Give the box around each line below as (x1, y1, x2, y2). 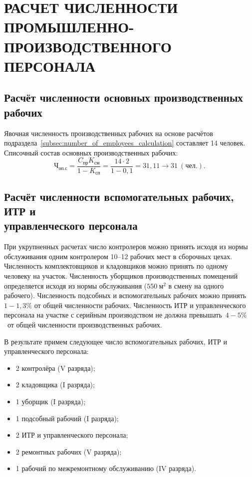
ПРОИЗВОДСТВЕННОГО (4, 36, 172, 56)
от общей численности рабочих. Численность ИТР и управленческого (34, 300, 246, 310)
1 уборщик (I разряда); (15, 396, 86, 406)
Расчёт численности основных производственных (4, 90, 243, 105)
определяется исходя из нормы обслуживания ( (4, 280, 147, 291)
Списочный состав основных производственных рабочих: (4, 147, 178, 158)
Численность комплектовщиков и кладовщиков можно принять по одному (4, 261, 228, 271)
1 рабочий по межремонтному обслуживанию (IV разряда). (15, 463, 197, 474)
